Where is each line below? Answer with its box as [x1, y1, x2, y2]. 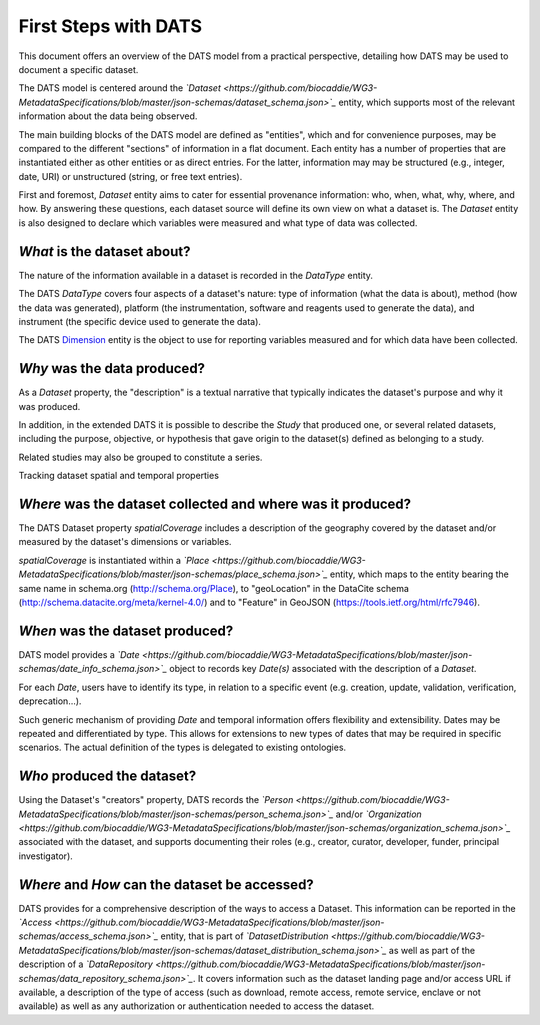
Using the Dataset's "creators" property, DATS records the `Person [18, 794, 294, 806]
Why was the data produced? [18, 360, 205, 377]
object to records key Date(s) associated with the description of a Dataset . [169, 663, 477, 675]
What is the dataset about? [18, 243, 191, 260]
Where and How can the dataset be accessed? [18, 876, 314, 893]
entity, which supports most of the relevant [338, 96, 515, 108]
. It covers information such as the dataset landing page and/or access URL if [192, 972, 512, 984]
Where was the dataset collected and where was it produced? [18, 495, 412, 512]
